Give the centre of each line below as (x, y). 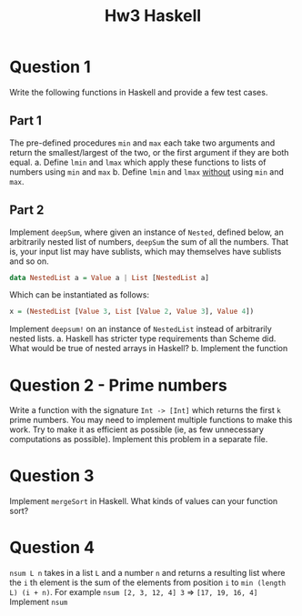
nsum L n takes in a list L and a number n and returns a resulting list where (147, 573)
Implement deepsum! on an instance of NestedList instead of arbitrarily (141, 329)
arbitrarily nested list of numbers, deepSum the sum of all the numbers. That (149, 241)
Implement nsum (39, 602)
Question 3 (52, 476)
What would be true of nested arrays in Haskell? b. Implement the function (149, 348)
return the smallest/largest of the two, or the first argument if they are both (149, 152)
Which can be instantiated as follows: (80, 295)
